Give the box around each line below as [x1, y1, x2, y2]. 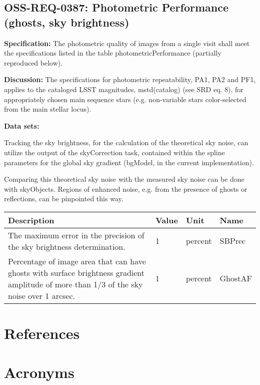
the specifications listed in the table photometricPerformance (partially [4, 48, 221, 58]
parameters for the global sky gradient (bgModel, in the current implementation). [4, 157, 254, 167]
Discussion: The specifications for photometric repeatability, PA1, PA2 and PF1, [4, 74, 256, 85]
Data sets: [4, 120, 39, 131]
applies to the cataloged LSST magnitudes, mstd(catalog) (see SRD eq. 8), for [4, 84, 243, 94]
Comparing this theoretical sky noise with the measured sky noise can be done [4, 174, 244, 184]
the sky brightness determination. [8, 240, 125, 252]
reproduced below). [4, 57, 63, 68]
